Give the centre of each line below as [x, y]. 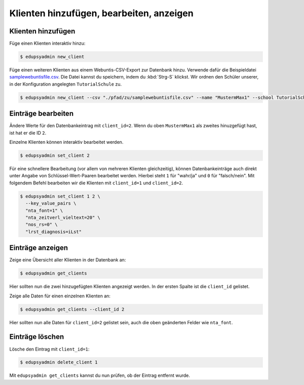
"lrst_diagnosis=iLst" [54, 232]
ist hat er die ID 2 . [28, 133]
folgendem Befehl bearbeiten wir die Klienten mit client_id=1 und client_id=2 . [96, 183]
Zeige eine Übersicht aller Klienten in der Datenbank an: [68, 260]
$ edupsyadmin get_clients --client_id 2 [72, 309]
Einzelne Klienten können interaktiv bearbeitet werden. [66, 142]
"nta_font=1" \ [44, 210]
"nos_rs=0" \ [42, 225]
